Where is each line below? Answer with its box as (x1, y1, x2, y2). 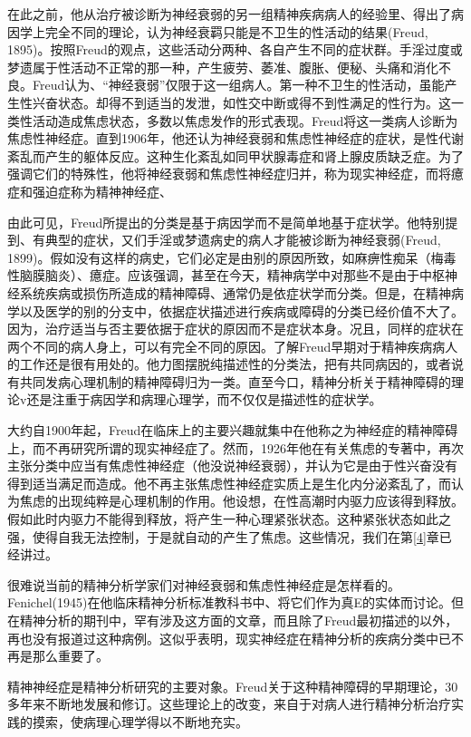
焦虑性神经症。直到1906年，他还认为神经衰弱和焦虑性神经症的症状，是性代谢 (7, 129, 464, 148)
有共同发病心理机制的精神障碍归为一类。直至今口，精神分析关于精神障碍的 (7, 372, 451, 391)
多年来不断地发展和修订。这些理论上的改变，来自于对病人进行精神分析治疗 (7, 694, 451, 713)
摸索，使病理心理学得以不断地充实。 (32, 712, 248, 731)
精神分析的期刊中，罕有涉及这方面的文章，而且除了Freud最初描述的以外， (19, 611, 458, 629)
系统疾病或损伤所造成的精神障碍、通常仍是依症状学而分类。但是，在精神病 (19, 283, 464, 302)
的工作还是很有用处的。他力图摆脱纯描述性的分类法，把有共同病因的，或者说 (7, 354, 464, 373)
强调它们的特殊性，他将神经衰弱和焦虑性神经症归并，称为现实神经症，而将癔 (7, 164, 464, 183)
